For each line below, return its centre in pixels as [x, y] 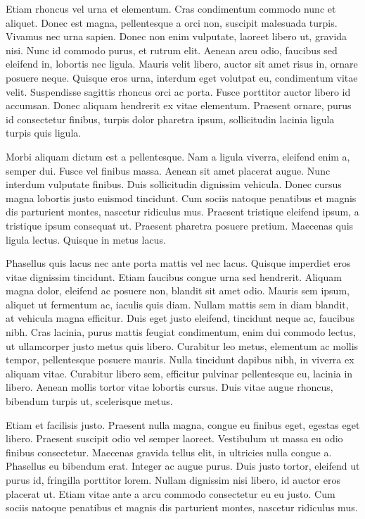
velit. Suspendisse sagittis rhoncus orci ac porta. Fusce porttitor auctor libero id [178, 91]
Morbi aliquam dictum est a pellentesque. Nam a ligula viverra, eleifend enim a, [178, 156]
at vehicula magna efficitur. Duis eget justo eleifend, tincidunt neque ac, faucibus [180, 318]
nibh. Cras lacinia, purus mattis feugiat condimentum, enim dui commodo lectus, [181, 332]
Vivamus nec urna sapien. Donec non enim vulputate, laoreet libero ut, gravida [177, 36]
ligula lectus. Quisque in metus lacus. [86, 239]
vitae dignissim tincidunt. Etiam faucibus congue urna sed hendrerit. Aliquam [174, 276]
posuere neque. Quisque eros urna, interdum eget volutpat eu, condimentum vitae [182, 77]
